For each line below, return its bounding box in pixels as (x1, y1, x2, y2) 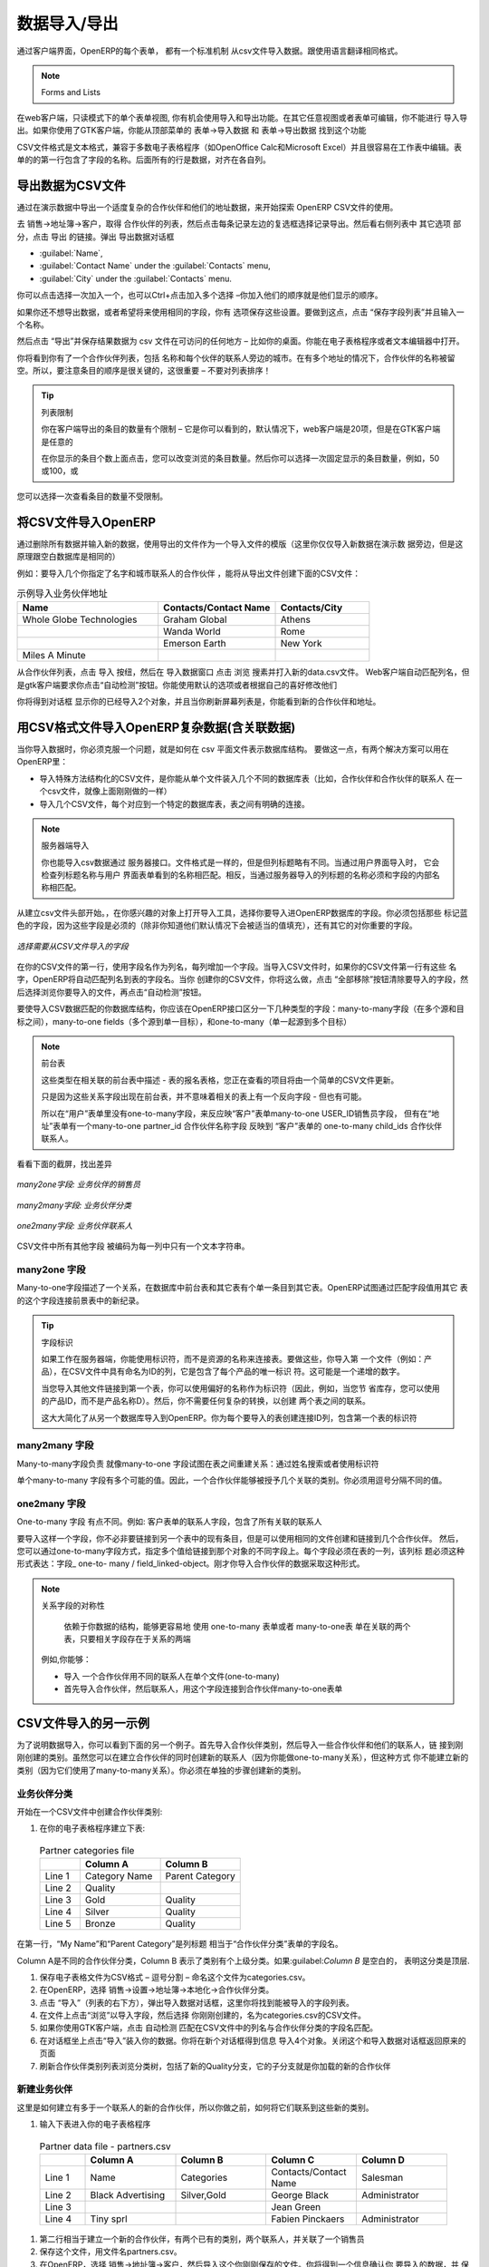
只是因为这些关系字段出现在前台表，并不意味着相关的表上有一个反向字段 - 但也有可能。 (41, 1091, 367, 1102)
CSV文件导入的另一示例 (16, 1715, 149, 1731)
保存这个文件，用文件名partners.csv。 (39, 2246, 183, 2257)
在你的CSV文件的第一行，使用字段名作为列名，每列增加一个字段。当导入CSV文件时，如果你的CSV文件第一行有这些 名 (16, 961, 457, 972)
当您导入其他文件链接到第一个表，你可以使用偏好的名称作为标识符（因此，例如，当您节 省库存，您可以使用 (41, 1383, 440, 1394)
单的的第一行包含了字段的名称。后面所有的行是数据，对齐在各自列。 (16, 154, 271, 165)
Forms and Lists (41, 87, 101, 98)
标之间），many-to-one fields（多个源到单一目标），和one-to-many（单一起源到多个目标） (16, 1016, 352, 1026)
